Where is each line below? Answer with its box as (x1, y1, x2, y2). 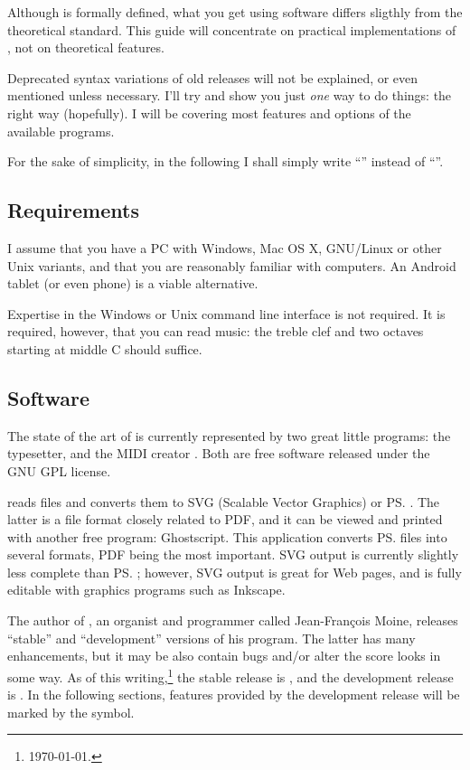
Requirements (7, 196, 139, 224)
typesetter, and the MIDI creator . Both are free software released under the (7, 444, 430, 463)
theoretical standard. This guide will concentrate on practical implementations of (7, 20, 456, 39)
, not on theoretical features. (7, 38, 164, 57)
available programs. (7, 121, 115, 140)
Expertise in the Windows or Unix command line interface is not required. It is (7, 304, 446, 323)
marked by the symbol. (7, 702, 135, 721)
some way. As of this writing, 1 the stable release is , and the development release (7, 664, 454, 686)
